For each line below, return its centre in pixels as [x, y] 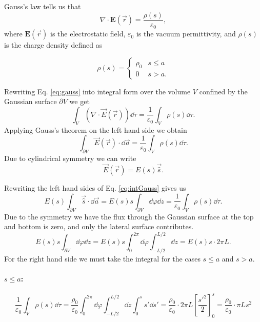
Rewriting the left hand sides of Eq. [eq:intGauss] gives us [95, 188]
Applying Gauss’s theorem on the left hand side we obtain [96, 129]
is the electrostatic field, [88, 34]
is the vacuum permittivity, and [186, 34]
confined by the [223, 91]
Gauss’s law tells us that [43, 6]
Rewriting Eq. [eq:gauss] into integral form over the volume [97, 91]
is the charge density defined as [53, 45]
